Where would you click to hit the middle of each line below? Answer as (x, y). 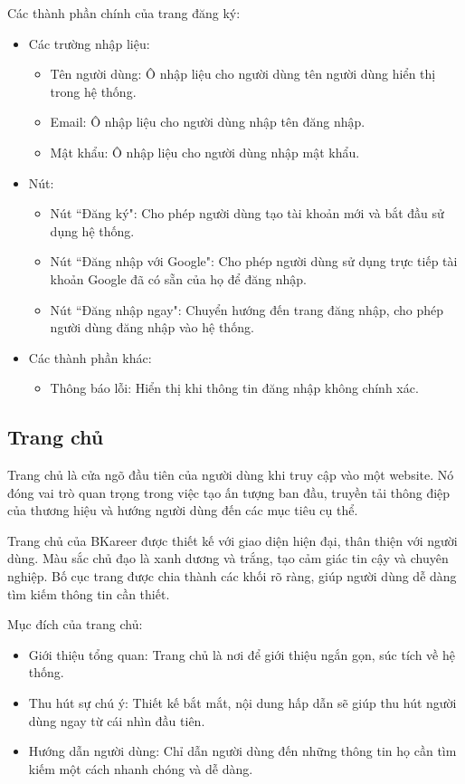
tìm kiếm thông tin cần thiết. (89, 593)
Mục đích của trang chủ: (75, 624)
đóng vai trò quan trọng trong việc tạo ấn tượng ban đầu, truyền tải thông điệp (229, 492)
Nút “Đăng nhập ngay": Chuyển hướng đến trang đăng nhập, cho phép (247, 309)
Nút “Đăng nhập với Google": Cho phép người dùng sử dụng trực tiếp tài (254, 261)
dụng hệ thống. (92, 230)
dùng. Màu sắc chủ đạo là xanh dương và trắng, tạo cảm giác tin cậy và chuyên (228, 558)
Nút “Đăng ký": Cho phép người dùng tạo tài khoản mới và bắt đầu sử (247, 213)
